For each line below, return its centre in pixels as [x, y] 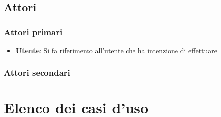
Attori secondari [37, 72]
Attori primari [33, 31]
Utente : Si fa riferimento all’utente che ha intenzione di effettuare [116, 50]
